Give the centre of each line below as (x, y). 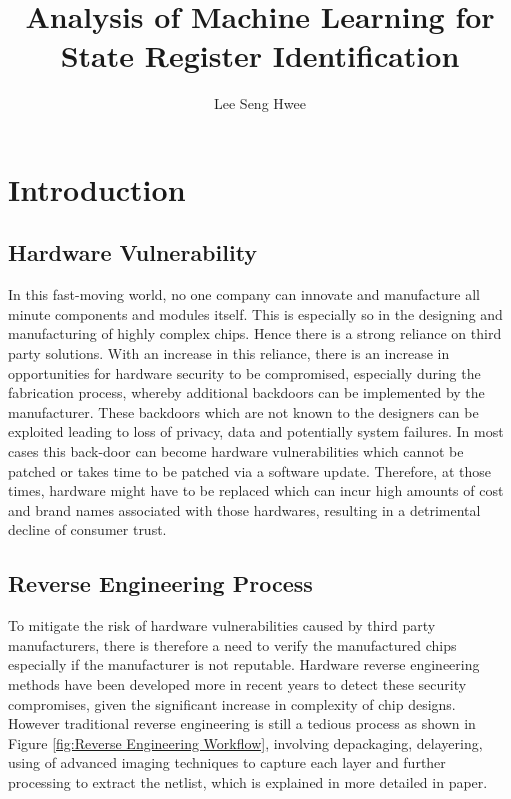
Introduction (97, 188)
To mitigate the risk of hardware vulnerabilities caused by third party (222, 625)
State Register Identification (260, 55)
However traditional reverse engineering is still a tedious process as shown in (242, 723)
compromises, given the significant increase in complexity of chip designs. (232, 703)
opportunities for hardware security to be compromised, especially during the (244, 372)
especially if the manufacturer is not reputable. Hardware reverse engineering (244, 664)
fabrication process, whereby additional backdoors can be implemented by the (246, 392)
